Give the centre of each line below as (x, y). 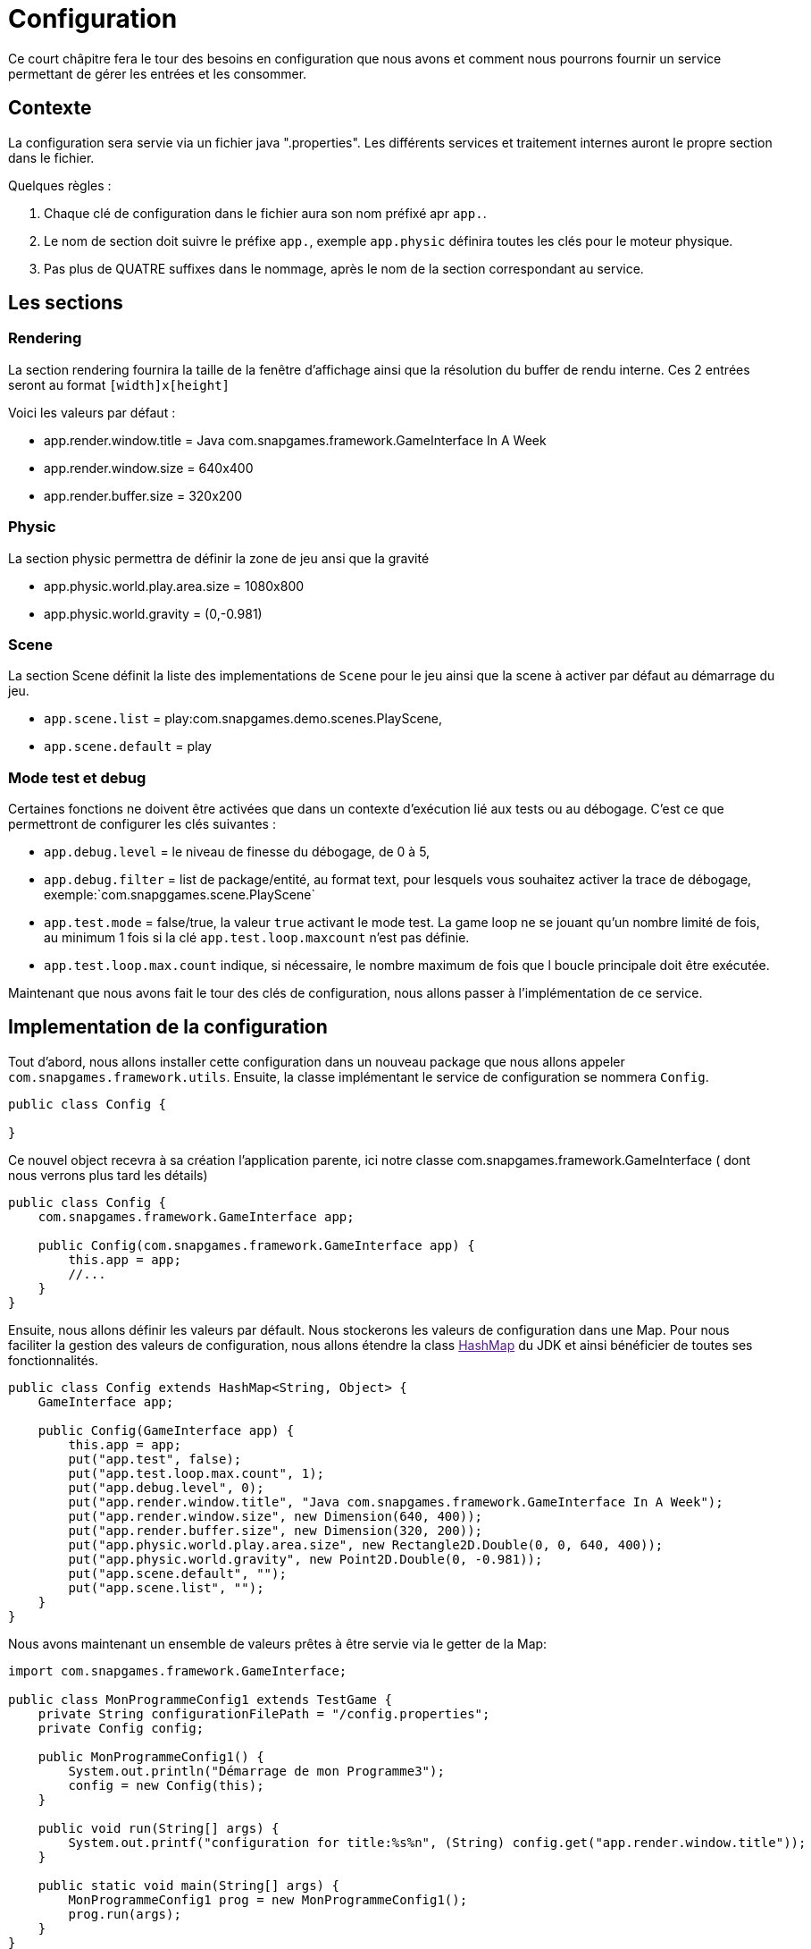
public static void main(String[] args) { (188, 1885)
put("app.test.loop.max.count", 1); (196, 1473)
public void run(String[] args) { (159, 1828)
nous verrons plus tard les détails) (108, 1175)
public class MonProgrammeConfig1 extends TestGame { (200, 1699)
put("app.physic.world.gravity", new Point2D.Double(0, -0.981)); (305, 1559)
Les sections (66, 303)
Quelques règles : (60, 185)
